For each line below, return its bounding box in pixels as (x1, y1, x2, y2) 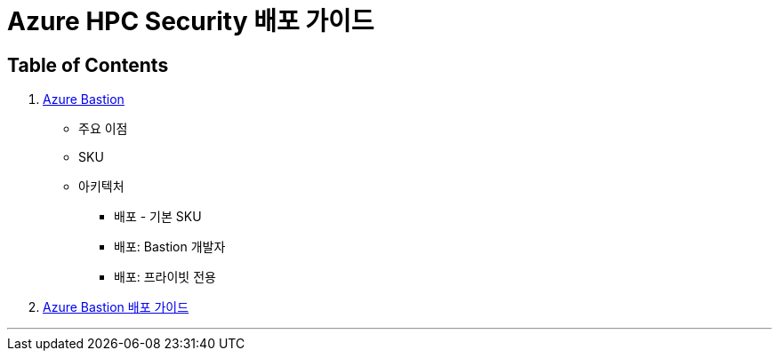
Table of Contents (7, 53, 169, 76)
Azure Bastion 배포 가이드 (43, 299, 189, 315)
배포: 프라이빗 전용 (114, 269, 216, 285)
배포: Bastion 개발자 (114, 239, 226, 255)
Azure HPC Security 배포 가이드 (7, 6, 374, 36)
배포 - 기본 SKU (114, 209, 202, 225)
